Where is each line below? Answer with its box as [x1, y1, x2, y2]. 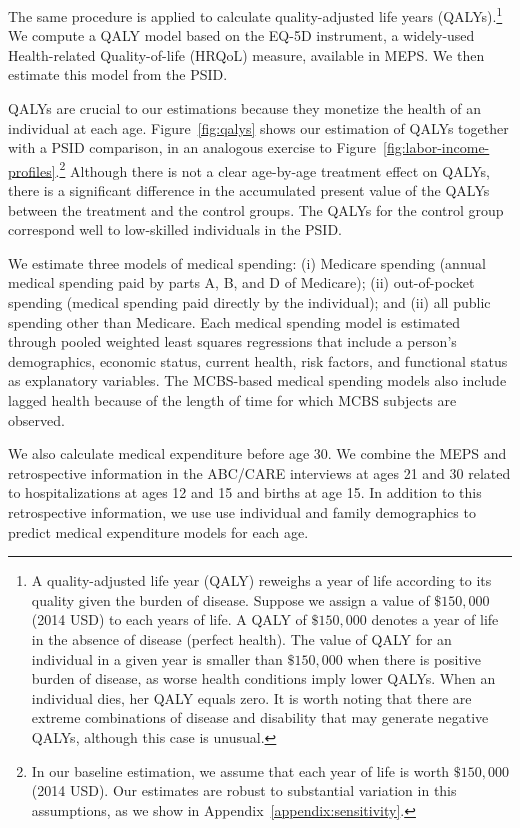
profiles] [8, 160, 56, 181]
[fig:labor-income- [383, 137, 490, 158]
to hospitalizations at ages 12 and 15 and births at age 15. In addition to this [8, 482, 482, 503]
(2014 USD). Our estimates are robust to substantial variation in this [31, 780, 457, 801]
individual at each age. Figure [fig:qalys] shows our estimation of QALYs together [8, 117, 509, 138]
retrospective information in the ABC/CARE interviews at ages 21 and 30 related [8, 462, 511, 483]
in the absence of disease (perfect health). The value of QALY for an [31, 628, 452, 649]
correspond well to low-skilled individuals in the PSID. [8, 219, 343, 240]
